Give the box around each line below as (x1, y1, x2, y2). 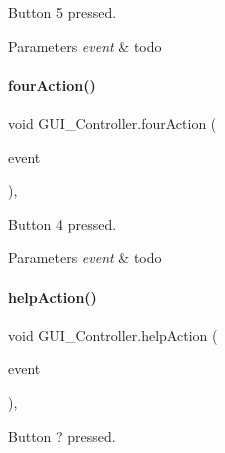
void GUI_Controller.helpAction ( (8, 324, 218, 345)
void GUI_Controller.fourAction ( (8, 112, 217, 133)
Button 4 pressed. (8, 213, 117, 234)
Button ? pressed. (8, 425, 116, 446)
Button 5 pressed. (8, 2, 117, 22)
